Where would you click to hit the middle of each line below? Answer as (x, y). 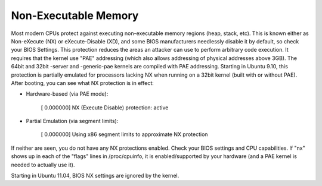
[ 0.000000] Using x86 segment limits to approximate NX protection (124, 134)
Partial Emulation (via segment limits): (72, 121)
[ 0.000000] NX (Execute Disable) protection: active (105, 108)
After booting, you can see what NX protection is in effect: (83, 83)
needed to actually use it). (43, 165)
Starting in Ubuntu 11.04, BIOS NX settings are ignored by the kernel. (95, 176)
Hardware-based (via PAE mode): (67, 94)
